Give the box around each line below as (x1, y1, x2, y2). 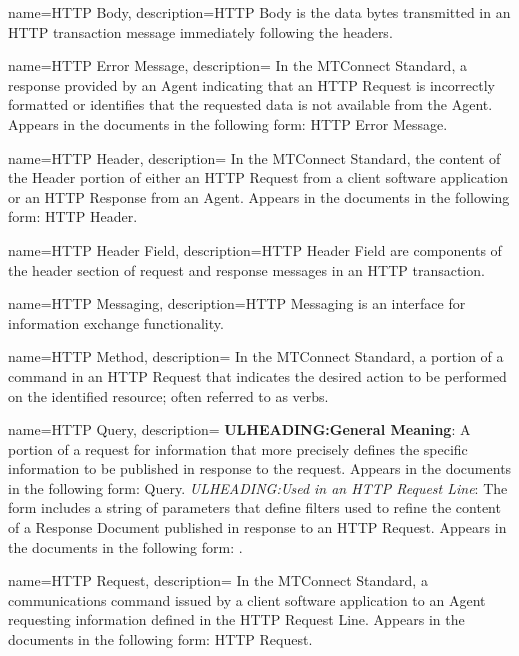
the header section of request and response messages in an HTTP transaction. (8, 259, 485, 280)
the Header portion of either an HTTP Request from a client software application (8, 167, 509, 188)
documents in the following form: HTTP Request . (8, 629, 313, 650)
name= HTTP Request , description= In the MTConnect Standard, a (8, 570, 428, 591)
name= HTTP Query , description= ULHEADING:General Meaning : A (8, 419, 471, 440)
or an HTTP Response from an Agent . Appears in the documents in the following (8, 186, 510, 207)
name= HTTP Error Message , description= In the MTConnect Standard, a (8, 55, 467, 76)
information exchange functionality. (8, 312, 224, 333)
